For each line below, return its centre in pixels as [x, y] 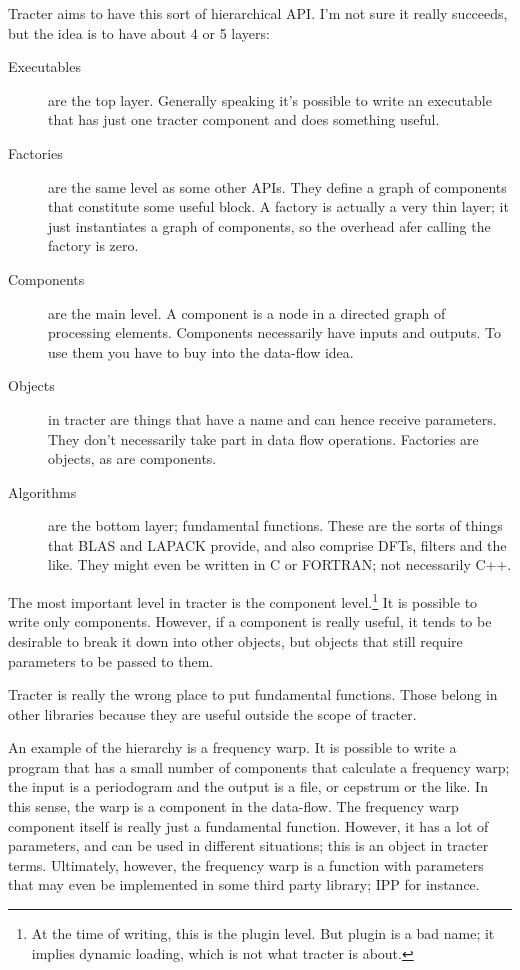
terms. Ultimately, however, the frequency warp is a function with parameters [246, 864]
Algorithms [42, 491]
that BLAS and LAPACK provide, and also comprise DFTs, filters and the [277, 544]
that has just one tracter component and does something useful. [244, 119]
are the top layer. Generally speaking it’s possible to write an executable [270, 99]
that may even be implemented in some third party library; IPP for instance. [244, 884]
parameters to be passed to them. [111, 660]
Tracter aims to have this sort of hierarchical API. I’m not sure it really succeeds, [258, 13]
